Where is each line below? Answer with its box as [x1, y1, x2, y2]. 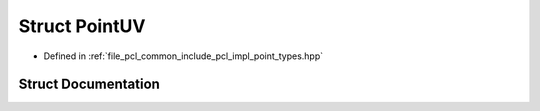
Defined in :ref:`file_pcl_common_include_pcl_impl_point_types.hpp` [43, 50, 324, 62]
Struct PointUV [18, 15, 146, 37]
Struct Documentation [18, 76, 160, 93]
